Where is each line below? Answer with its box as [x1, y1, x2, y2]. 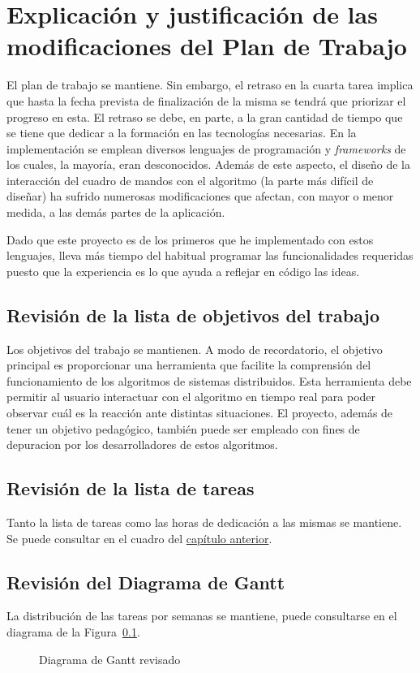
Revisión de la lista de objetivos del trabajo [6, 302, 380, 327]
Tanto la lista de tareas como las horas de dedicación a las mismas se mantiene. [6, 514, 402, 530]
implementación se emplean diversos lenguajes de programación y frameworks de [6, 140, 406, 157]
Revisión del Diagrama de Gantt [6, 569, 285, 594]
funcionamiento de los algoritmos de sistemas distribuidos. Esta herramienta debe [6, 372, 412, 389]
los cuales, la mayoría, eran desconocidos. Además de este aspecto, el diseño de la [6, 156, 410, 173]
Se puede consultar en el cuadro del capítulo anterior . [6, 529, 272, 546]
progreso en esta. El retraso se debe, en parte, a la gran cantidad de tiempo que [6, 108, 403, 125]
